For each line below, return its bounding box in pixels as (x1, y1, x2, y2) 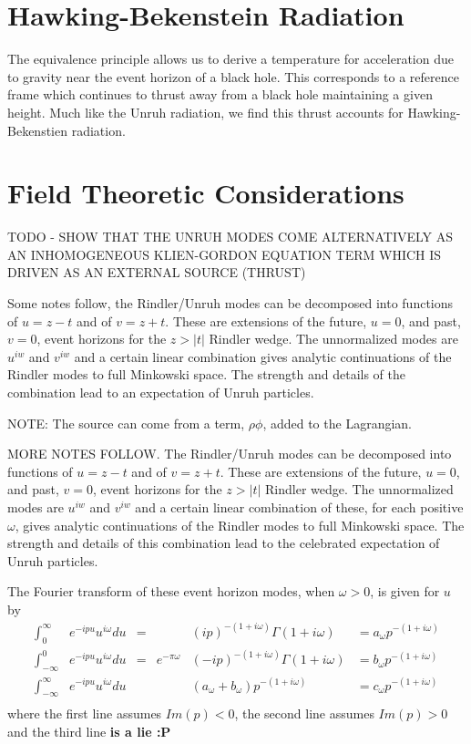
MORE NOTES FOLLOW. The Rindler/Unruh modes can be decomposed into (7, 444, 452, 463)
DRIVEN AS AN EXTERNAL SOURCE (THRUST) (7, 263, 306, 282)
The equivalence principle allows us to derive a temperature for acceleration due (7, 49, 454, 68)
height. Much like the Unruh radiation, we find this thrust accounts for (7, 102, 404, 121)
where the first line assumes (7, 704, 162, 723)
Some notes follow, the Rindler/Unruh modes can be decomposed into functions (7, 294, 454, 312)
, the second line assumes (234, 704, 374, 723)
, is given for (370, 582, 440, 601)
